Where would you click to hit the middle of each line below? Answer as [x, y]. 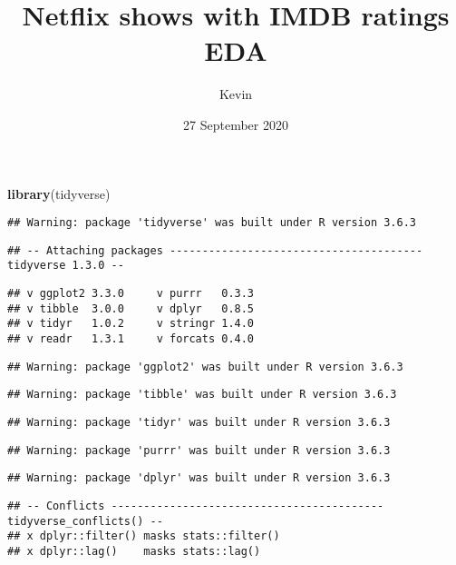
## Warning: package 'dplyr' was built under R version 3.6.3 [199, 478]
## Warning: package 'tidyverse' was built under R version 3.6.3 [212, 223]
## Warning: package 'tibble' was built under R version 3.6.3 [202, 395]
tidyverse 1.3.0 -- [66, 266]
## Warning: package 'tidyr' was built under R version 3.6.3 [199, 422]
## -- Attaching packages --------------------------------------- [215, 250]
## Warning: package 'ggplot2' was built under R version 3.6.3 [205, 367]
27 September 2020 [236, 124]
